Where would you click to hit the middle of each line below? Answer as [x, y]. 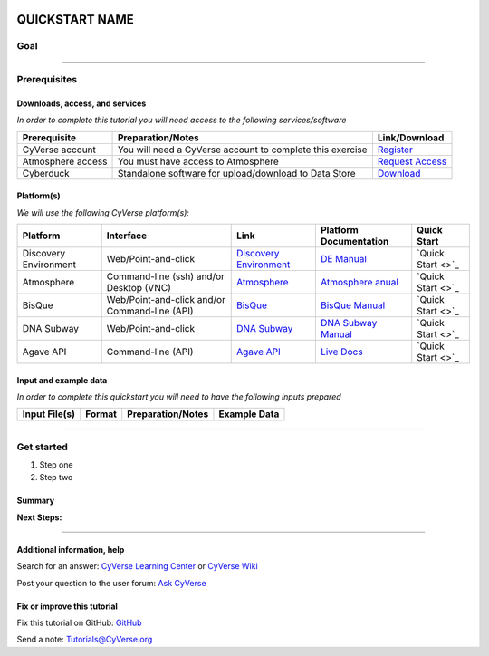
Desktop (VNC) [139, 287]
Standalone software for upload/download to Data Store [237, 173]
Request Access [412, 161]
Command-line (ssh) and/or [166, 276]
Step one [56, 465]
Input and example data [62, 380]
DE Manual [343, 258]
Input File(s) [49, 414]
